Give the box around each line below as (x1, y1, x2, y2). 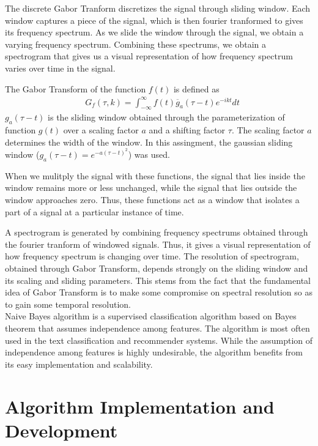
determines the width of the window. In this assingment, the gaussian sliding (5, 135, 293, 148)
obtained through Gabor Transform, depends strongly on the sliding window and (5, 262, 308, 274)
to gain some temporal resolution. (5, 297, 131, 310)
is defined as (173, 82, 220, 95)
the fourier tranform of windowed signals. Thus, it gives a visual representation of (5, 237, 311, 250)
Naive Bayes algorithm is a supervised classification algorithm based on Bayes (5, 310, 297, 322)
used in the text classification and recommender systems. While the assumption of (5, 333, 313, 346)
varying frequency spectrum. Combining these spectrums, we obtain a (5, 37, 267, 50)
